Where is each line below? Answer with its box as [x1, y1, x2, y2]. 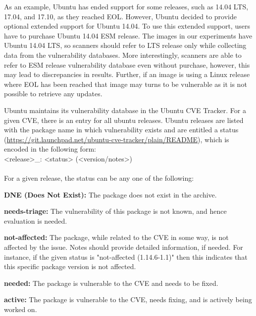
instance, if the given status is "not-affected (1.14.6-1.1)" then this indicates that [4, 251, 248, 262]
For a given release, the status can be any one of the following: [4, 173, 194, 183]
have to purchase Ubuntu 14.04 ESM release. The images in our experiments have [4, 30, 253, 40]
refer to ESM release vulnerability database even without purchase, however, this [4, 59, 250, 70]
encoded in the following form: [4, 144, 96, 154]
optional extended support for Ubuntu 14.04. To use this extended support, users [4, 21, 250, 31]
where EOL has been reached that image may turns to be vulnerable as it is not [4, 79, 247, 89]
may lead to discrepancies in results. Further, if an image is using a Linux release [4, 69, 250, 79]
